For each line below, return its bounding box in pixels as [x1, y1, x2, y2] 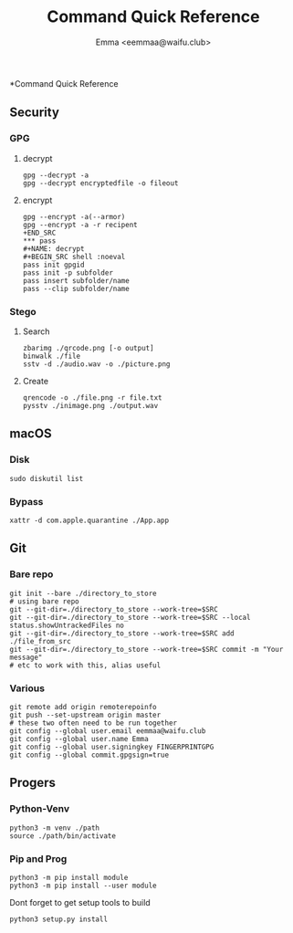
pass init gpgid [22, 260, 85, 269]
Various [9, 682, 46, 695]
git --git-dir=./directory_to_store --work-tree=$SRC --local [9, 613, 251, 622]
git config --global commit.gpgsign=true [9, 750, 170, 760]
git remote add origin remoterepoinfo [9, 702, 157, 711]
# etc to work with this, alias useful [9, 660, 162, 670]
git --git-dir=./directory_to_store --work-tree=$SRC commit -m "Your [9, 645, 284, 654]
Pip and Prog [9, 852, 68, 865]
